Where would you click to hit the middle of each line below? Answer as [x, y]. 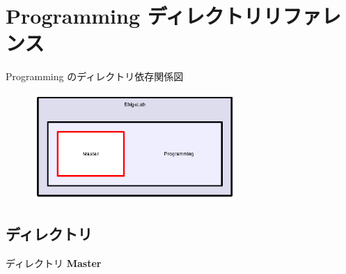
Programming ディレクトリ [134, 16]
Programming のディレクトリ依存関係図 [95, 76]
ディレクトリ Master [54, 262]
